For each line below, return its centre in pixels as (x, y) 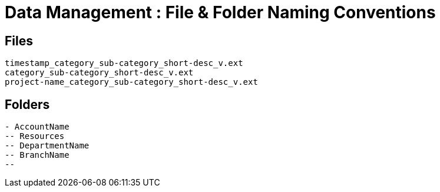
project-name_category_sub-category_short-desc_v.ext (131, 82)
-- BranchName (37, 155)
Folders (27, 104)
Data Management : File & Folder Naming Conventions (220, 12)
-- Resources (35, 136)
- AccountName (37, 127)
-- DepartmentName (47, 146)
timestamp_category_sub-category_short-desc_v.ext (124, 63)
